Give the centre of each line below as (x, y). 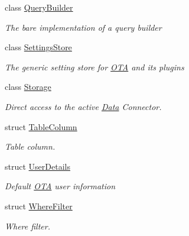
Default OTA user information (60, 186)
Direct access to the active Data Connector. (83, 106)
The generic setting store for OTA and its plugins (94, 67)
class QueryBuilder (39, 7)
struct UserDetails (38, 166)
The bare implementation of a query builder (83, 27)
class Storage (28, 87)
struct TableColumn (41, 126)
